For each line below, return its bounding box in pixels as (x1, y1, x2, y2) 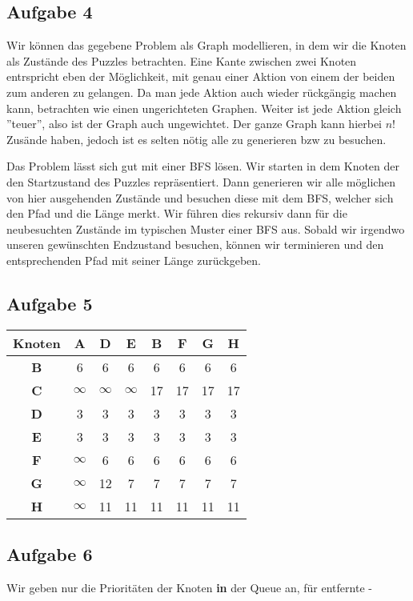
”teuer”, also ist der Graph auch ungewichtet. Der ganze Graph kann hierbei (6, 115, 383, 132)
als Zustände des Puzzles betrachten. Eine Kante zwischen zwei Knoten (6, 52, 357, 69)
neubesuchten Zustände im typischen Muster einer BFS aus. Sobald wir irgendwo (6, 220, 405, 237)
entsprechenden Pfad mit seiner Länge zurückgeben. (6, 251, 261, 268)
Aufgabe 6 (6, 542, 93, 567)
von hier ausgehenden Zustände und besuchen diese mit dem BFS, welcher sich (6, 189, 394, 206)
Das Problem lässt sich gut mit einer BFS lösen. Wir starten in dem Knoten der (6, 158, 400, 174)
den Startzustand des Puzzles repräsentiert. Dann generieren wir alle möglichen (6, 173, 395, 190)
